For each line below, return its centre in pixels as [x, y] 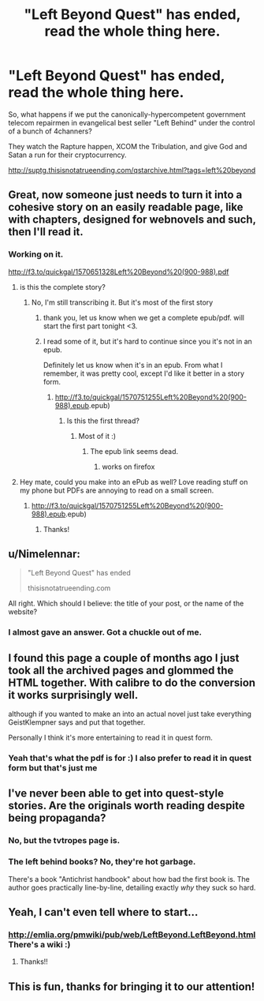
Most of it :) [97, 436]
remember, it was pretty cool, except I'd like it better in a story [144, 373]
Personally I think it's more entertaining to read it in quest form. [110, 738]
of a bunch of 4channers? [50, 131]
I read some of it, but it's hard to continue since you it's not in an [147, 341]
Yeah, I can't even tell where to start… [103, 912]
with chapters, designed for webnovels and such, [132, 220]
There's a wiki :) [39, 945]
